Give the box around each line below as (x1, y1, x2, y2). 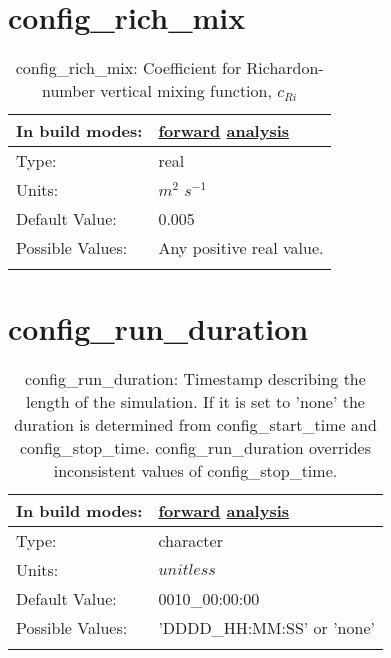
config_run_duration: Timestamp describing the (25, 367, 366, 391)
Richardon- (246, 56, 324, 80)
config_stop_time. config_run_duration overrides (19, 436, 372, 460)
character (158, 529, 223, 553)
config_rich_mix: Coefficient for (15, 56, 242, 80)
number (42, 79, 95, 103)
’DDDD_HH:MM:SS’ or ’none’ (158, 616, 375, 640)
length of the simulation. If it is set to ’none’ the (26, 390, 365, 414)
